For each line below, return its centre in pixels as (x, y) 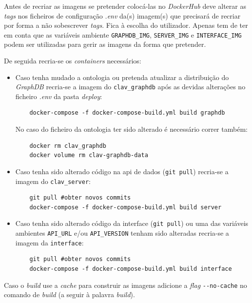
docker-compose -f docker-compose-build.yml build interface (131, 269)
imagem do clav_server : (53, 181)
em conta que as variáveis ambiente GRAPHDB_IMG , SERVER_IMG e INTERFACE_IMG (123, 34)
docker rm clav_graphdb (68, 146)
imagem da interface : (49, 242)
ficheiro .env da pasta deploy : (59, 96)
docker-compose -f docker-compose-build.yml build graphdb (127, 113)
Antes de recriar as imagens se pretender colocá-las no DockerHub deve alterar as (125, 6)
